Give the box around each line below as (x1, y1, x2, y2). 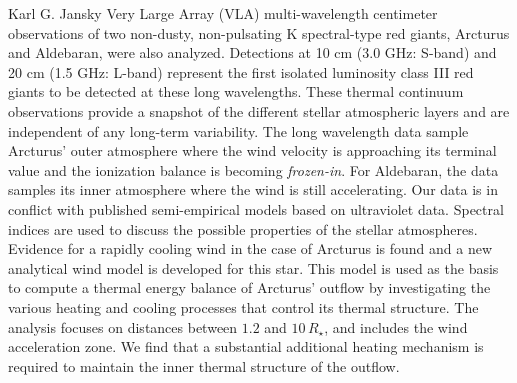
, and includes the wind (324, 316, 468, 337)
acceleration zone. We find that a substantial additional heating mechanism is (8, 336, 484, 357)
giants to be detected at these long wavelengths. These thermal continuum (8, 81, 464, 102)
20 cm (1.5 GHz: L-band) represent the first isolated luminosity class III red (8, 61, 474, 82)
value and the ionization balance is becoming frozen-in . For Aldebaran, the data (8, 159, 499, 180)
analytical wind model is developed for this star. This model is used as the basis (8, 257, 499, 278)
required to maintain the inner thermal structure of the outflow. (8, 355, 400, 376)
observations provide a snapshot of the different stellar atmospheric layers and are (8, 100, 510, 121)
